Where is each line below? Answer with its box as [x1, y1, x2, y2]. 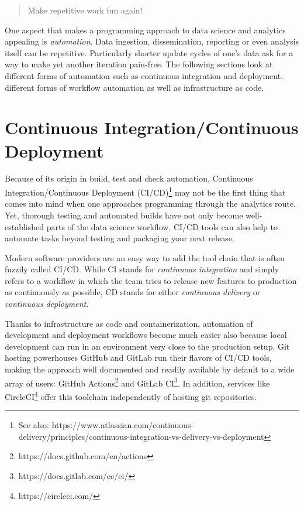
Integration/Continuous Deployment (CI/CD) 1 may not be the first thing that [5, 184, 286, 198]
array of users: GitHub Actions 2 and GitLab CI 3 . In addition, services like [5, 375, 270, 389]
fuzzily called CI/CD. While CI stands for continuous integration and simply [5, 263, 279, 275]
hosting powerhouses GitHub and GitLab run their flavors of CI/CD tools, [5, 351, 272, 364]
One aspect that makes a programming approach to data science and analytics [5, 23, 286, 36]
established [5, 220, 44, 233]
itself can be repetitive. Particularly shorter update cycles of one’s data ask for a [5, 46, 293, 59]
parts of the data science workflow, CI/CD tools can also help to [46, 220, 278, 233]
